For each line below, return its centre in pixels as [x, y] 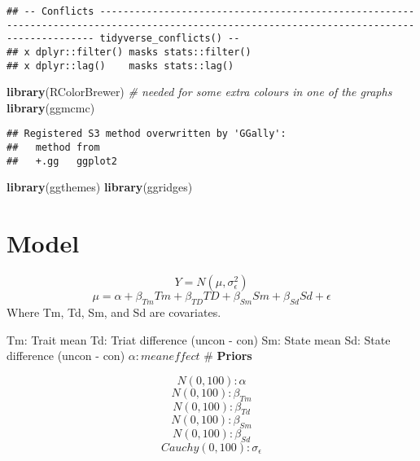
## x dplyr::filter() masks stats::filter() [129, 52]
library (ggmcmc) [51, 107]
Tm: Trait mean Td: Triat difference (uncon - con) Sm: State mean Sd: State [199, 339]
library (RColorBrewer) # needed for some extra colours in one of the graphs [199, 92]
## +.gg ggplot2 [62, 161]
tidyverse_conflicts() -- [170, 39]
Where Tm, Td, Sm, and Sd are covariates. [114, 312]
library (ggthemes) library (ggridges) [100, 187]
